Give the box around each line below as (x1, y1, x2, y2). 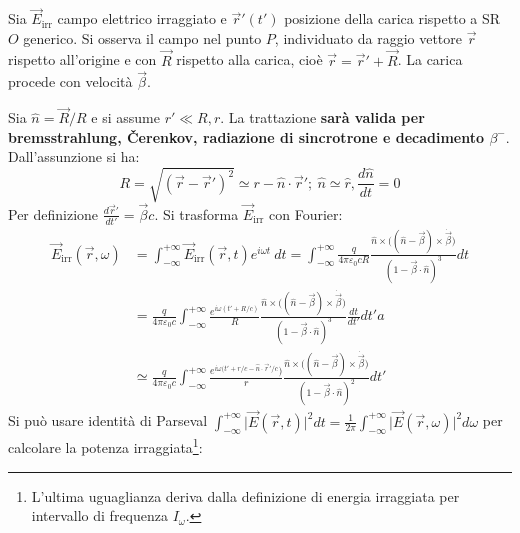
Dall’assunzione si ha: (8, 146, 140, 167)
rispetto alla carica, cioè (176, 49, 323, 70)
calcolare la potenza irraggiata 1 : (8, 434, 203, 458)
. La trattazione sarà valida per (220, 107, 425, 128)
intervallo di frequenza (31, 505, 169, 526)
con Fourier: (269, 203, 343, 224)
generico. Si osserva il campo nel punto (23, 27, 262, 48)
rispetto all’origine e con (8, 49, 157, 70)
